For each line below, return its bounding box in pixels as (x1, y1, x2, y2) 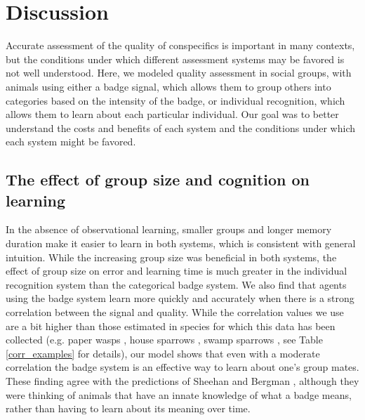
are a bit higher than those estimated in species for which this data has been (6, 318, 336, 333)
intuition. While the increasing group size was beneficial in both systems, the (6, 249, 337, 264)
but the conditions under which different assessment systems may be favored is (6, 51, 345, 66)
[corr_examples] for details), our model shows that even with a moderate (6, 346, 320, 360)
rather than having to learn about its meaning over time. (6, 401, 251, 416)
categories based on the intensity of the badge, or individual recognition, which (6, 93, 345, 107)
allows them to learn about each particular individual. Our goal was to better (6, 107, 339, 122)
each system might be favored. (6, 134, 136, 149)
